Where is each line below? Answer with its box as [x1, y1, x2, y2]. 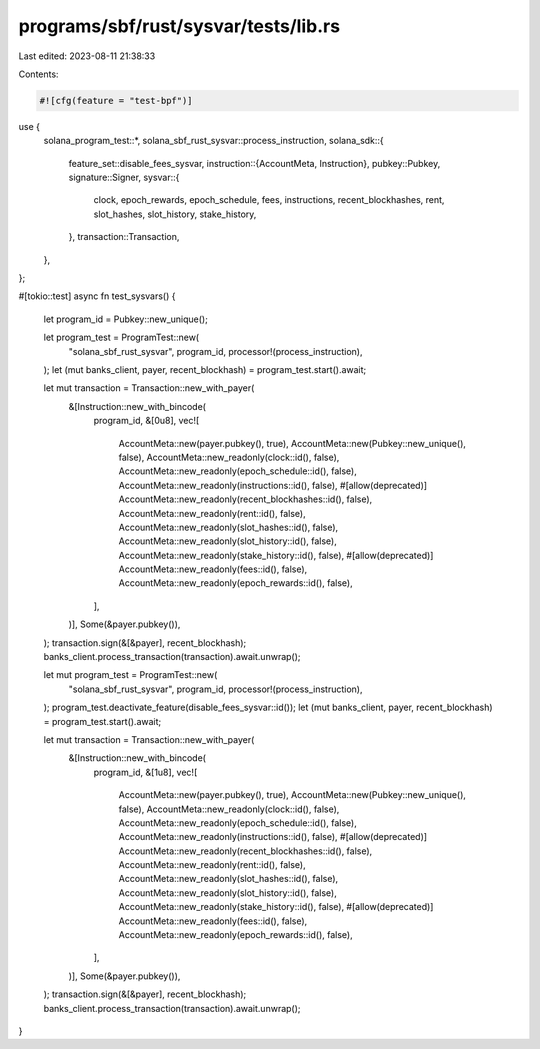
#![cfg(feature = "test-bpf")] [39, 95, 194, 106]
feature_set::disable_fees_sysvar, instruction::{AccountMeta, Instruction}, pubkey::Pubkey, [68, 157, 441, 169]
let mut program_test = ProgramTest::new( [43, 669, 218, 681]
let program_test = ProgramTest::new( [43, 331, 200, 344]
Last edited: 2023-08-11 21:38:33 [18, 50, 156, 62]
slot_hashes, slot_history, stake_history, [93, 208, 257, 220]
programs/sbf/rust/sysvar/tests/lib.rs [18, 15, 340, 37]
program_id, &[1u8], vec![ [93, 766, 198, 778]
